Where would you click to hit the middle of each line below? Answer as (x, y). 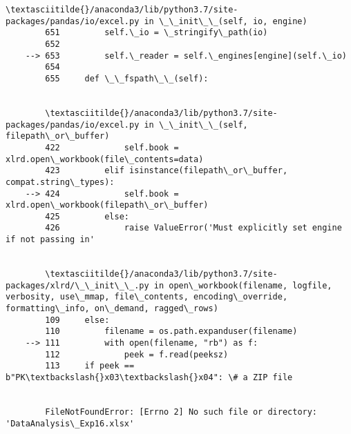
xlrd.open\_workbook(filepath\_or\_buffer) (107, 205)
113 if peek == (90, 366)
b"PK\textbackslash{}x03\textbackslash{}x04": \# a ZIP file (149, 377)
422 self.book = (112, 147)
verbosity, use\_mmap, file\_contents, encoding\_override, (147, 297)
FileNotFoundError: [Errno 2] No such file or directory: (181, 412)
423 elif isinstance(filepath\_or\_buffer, (167, 171)
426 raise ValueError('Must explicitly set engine (193, 228)
